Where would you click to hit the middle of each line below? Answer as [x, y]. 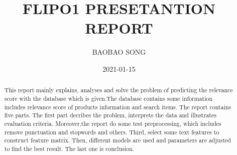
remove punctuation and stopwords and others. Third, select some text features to [112, 132]
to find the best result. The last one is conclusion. [69, 148]
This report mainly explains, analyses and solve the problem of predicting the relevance [118, 90]
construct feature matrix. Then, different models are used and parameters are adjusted [117, 140]
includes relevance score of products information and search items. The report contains [118, 107]
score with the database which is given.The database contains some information [108, 98]
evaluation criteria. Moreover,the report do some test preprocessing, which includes [113, 123]
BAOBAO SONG [119, 52]
